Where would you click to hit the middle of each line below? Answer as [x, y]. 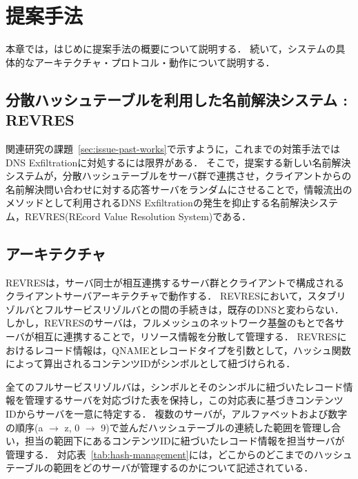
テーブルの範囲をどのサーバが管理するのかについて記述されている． [160, 468]
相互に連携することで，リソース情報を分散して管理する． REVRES [186, 336]
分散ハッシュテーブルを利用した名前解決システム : [177, 99]
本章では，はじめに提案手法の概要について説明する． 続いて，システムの [171, 49]
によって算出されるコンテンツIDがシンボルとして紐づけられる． [151, 363]
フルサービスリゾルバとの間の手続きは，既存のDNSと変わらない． [194, 309]
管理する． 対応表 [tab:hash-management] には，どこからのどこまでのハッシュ [179, 454]
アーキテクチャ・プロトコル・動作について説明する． [155, 62]
